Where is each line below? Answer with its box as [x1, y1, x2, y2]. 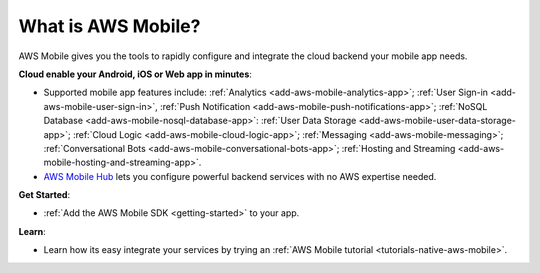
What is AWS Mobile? [18, 15, 201, 37]
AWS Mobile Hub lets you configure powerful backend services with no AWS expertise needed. [43, 170, 437, 182]
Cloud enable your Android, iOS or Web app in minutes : [18, 68, 252, 80]
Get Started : [18, 189, 70, 201]
